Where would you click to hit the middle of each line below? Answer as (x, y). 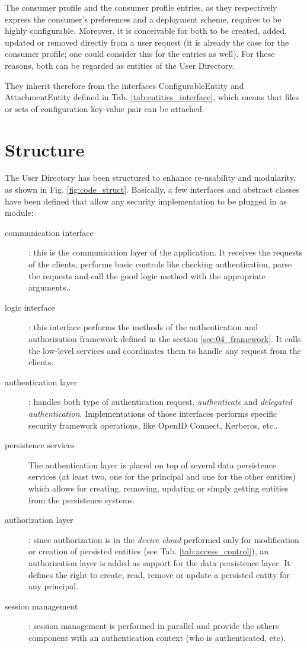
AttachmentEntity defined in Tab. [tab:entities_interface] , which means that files (152, 97)
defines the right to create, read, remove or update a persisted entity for (159, 574)
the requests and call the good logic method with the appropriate (147, 275)
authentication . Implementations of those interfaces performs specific (153, 413)
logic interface (30, 307)
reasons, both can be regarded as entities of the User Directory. (120, 65)
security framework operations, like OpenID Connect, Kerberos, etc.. (153, 425)
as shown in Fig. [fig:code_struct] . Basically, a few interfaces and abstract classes (152, 189)
